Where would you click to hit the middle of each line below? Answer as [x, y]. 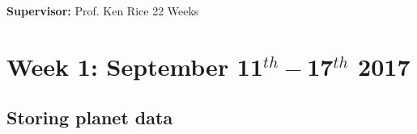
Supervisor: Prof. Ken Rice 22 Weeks [103, 10]
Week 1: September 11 [135, 66]
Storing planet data [90, 117]
